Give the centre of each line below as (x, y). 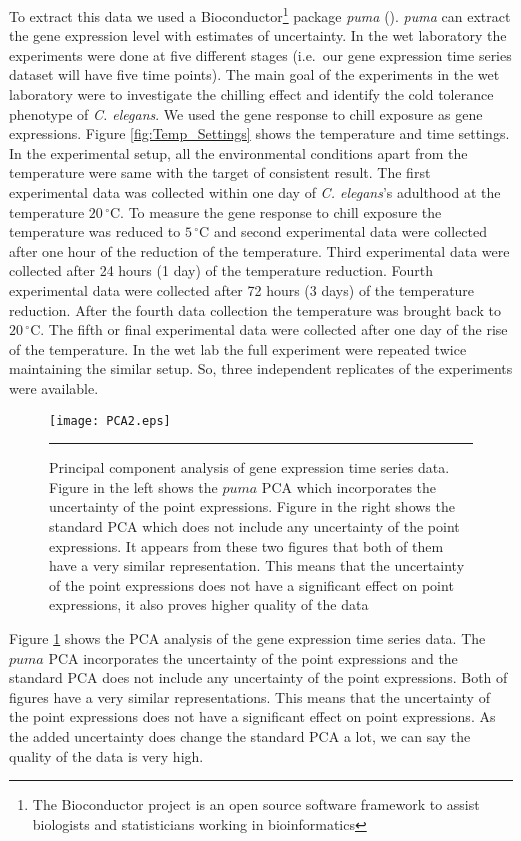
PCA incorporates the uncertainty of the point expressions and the (253, 657)
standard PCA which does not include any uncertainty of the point (254, 525)
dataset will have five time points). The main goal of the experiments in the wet (254, 74)
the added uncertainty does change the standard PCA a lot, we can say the (240, 735)
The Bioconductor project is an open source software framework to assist (256, 804)
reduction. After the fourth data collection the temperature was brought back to (255, 309)
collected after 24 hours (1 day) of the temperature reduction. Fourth (221, 270)
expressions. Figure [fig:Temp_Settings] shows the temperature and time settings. (259, 133)
